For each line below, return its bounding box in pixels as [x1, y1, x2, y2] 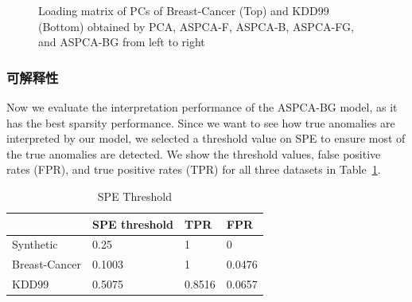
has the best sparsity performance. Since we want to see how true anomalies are [6, 114, 395, 131]
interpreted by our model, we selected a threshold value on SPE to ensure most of [6, 130, 406, 147]
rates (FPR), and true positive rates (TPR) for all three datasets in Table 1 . [6, 161, 381, 178]
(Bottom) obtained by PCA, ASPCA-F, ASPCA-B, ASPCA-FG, [38, 18, 354, 34]
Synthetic [12, 236, 58, 253]
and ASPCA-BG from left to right [38, 33, 205, 50]
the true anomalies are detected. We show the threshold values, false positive [6, 145, 381, 162]
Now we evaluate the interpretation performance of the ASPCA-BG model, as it [6, 99, 398, 115]
